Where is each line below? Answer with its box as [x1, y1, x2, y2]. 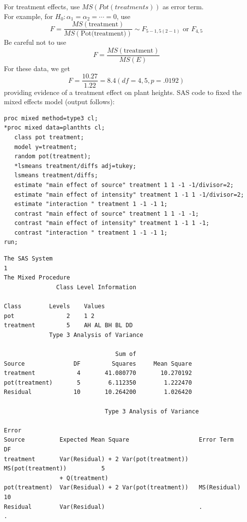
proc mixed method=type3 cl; [4, 114, 98, 122]
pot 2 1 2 [4, 312, 95, 319]
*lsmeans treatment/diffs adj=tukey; [14, 162, 137, 169]
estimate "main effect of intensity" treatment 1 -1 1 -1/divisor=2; [14, 191, 244, 198]
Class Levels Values [4, 303, 105, 310]
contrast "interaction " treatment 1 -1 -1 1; [14, 229, 168, 236]
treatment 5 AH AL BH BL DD [4, 322, 133, 329]
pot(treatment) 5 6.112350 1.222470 [4, 379, 192, 386]
